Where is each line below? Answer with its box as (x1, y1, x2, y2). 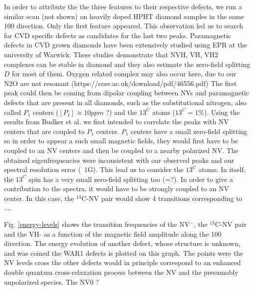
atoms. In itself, (198, 164, 246, 175)
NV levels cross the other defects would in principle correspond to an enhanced (4, 257, 241, 268)
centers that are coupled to (4, 126, 85, 136)
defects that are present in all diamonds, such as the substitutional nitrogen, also (4, 97, 247, 107)
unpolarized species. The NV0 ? (4, 276, 99, 287)
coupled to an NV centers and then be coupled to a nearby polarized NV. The (4, 145, 238, 155)
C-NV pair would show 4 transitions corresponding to (81, 193, 242, 203)
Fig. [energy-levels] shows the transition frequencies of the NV (4, 219, 190, 229)
